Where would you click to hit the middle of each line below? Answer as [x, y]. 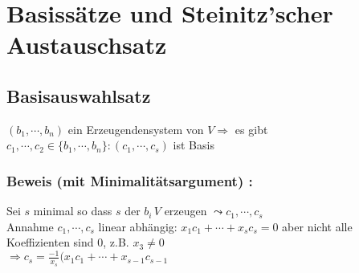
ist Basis [194, 145]
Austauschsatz [87, 45]
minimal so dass [73, 211]
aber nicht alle [317, 226]
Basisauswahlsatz [79, 95]
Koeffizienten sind [50, 242]
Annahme [30, 226]
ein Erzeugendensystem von [136, 129]
